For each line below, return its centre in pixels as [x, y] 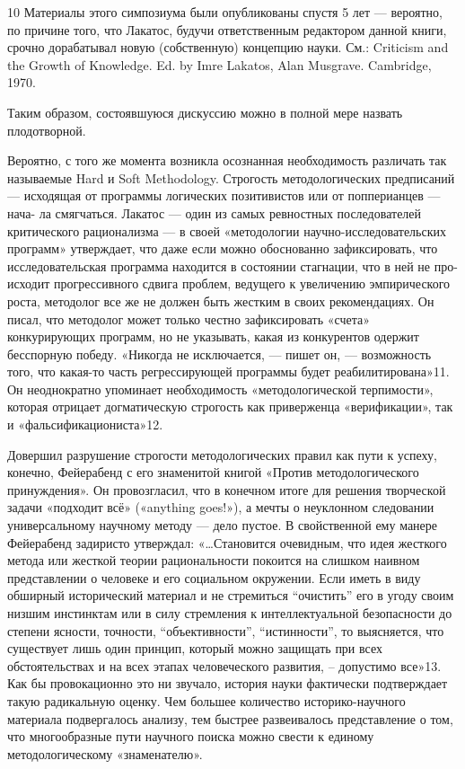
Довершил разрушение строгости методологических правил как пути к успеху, [222, 454]
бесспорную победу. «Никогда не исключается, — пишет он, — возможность [219, 354]
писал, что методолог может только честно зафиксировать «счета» [189, 318]
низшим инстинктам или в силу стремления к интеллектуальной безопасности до [230, 613]
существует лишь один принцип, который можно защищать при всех [195, 648]
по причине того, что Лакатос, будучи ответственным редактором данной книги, [227, 29]
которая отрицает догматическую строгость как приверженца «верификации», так [230, 407]
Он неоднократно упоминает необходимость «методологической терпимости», [220, 389]
